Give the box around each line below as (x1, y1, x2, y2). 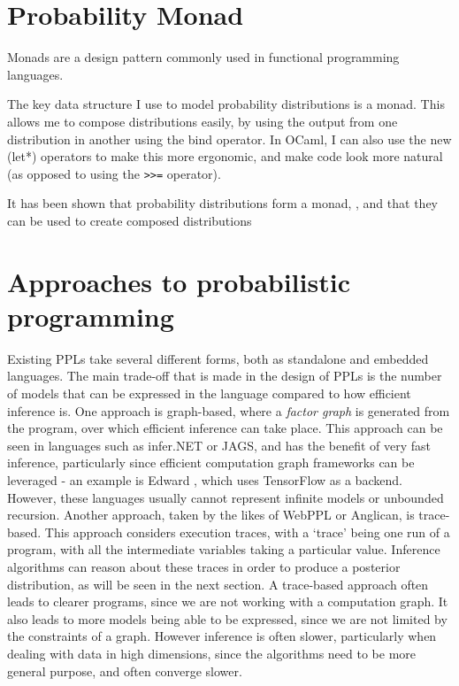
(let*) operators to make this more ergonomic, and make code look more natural (7, 147, 443, 166)
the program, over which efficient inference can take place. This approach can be (7, 419, 443, 437)
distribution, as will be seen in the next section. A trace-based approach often (7, 574, 429, 593)
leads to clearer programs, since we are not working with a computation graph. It (7, 592, 448, 611)
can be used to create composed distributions (7, 211, 252, 229)
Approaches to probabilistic (7, 263, 350, 299)
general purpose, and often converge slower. (7, 661, 242, 680)
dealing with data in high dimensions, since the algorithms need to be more (7, 644, 416, 662)
